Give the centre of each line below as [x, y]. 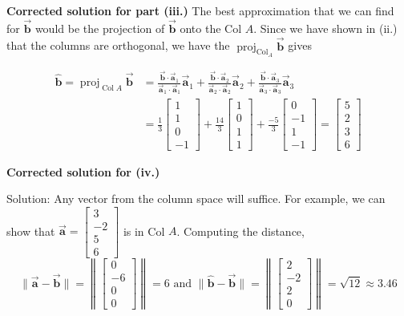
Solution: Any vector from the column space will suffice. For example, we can [196, 199]
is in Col [144, 231]
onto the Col [211, 28]
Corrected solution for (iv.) [83, 171]
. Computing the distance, [240, 231]
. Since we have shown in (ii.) [325, 28]
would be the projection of [100, 28]
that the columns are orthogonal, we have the [118, 45]
